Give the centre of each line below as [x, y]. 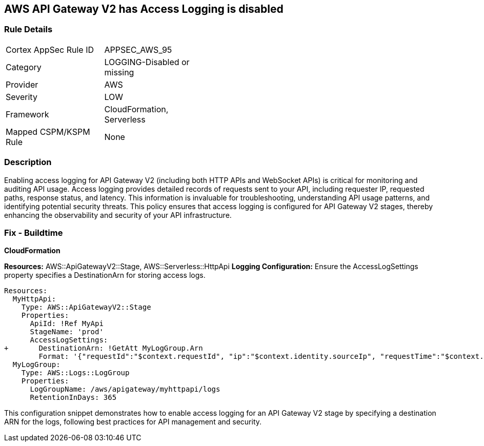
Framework [27, 114]
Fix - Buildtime [34, 232]
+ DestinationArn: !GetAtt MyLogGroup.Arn [104, 348]
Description [28, 162]
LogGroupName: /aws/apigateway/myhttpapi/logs [125, 389]
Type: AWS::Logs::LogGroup [75, 373]
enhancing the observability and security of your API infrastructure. [118, 215]
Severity [22, 97]
